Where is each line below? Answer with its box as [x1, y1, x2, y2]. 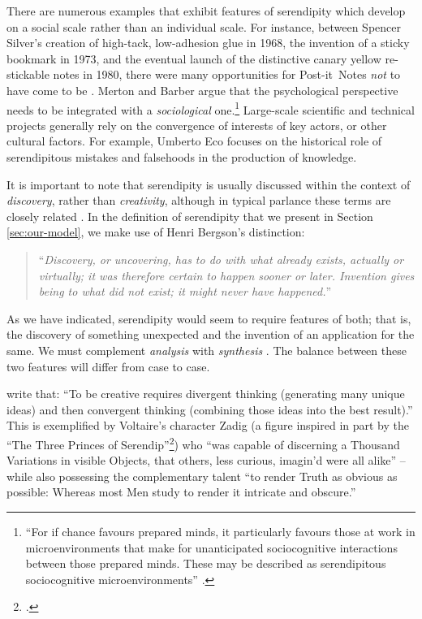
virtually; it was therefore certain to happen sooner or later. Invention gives [38, 266, 415, 284]
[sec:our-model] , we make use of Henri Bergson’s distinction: [6, 223, 305, 240]
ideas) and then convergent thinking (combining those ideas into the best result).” [6, 400, 413, 418]
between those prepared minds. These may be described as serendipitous [25, 555, 386, 572]
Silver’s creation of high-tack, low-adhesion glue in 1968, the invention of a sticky [6, 34, 410, 51]
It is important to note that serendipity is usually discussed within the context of [6, 175, 411, 193]
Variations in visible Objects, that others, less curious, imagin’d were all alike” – [6, 452, 406, 469]
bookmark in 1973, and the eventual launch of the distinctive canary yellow [6, 50, 381, 67]
